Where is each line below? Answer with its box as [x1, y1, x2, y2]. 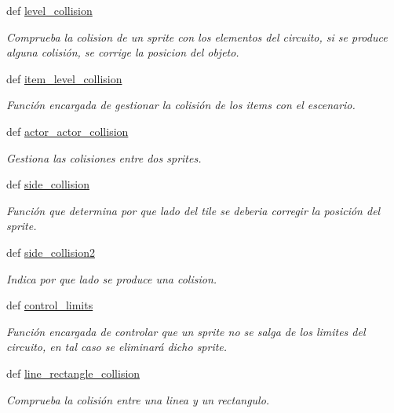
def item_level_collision [6, 70, 122, 86]
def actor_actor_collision [6, 122, 129, 139]
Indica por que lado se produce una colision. [6, 270, 217, 287]
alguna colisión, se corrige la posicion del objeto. [6, 44, 239, 60]
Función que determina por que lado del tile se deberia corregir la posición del [6, 202, 381, 218]
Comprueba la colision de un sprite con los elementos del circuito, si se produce [6, 28, 388, 45]
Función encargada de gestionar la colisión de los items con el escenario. [6, 97, 356, 113]
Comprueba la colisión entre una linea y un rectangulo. [6, 391, 270, 408]
